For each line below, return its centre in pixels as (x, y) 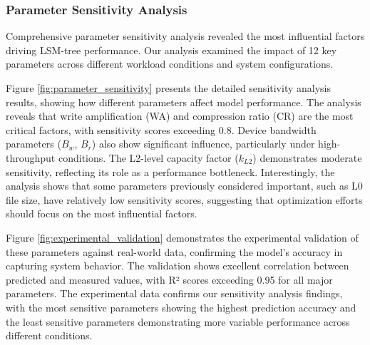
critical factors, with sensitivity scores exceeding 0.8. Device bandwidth (161, 129)
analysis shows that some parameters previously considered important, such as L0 (184, 186)
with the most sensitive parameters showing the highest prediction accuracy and (181, 307)
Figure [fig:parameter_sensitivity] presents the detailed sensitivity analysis (168, 88)
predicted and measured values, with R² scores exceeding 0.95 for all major (169, 279)
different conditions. (49, 335)
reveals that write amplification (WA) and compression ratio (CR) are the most (180, 116)
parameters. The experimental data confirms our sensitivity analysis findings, (174, 293)
